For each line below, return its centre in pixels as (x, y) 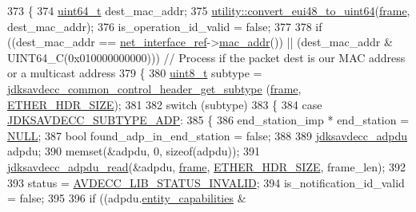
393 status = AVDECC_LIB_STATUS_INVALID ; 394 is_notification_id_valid (206, 182)
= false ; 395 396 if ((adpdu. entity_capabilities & (127, 198)
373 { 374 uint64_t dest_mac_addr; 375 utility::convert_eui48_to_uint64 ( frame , (209, 10)
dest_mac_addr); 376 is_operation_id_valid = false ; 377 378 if (165, 26)
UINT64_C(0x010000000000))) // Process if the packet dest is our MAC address (206, 57)
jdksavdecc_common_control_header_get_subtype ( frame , (154, 88)
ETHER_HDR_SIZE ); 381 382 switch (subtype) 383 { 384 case (165, 104)
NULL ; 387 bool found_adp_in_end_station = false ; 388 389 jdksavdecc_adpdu (208, 135)
